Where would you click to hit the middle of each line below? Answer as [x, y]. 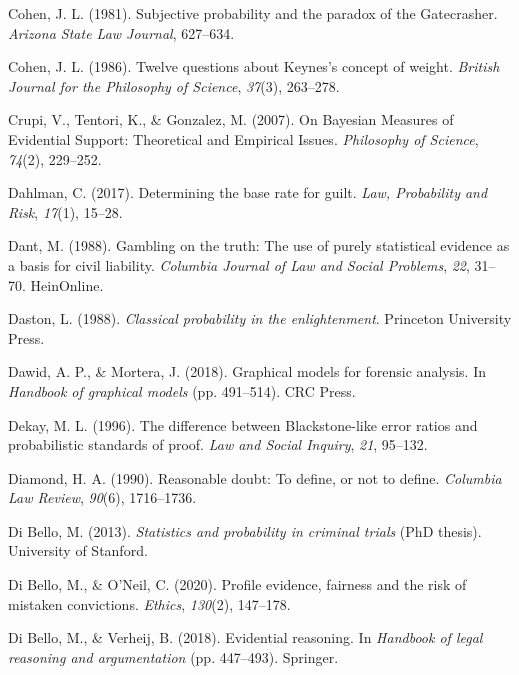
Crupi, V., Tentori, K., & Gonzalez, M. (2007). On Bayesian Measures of [231, 119]
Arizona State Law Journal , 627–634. [121, 32]
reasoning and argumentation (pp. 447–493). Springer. [173, 656]
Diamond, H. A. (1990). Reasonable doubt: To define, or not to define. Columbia [255, 477]
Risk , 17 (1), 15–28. [65, 211]
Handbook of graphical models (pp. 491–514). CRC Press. [182, 390]
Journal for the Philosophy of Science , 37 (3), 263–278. [174, 85]
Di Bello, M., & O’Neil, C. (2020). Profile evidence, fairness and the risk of [237, 584]
